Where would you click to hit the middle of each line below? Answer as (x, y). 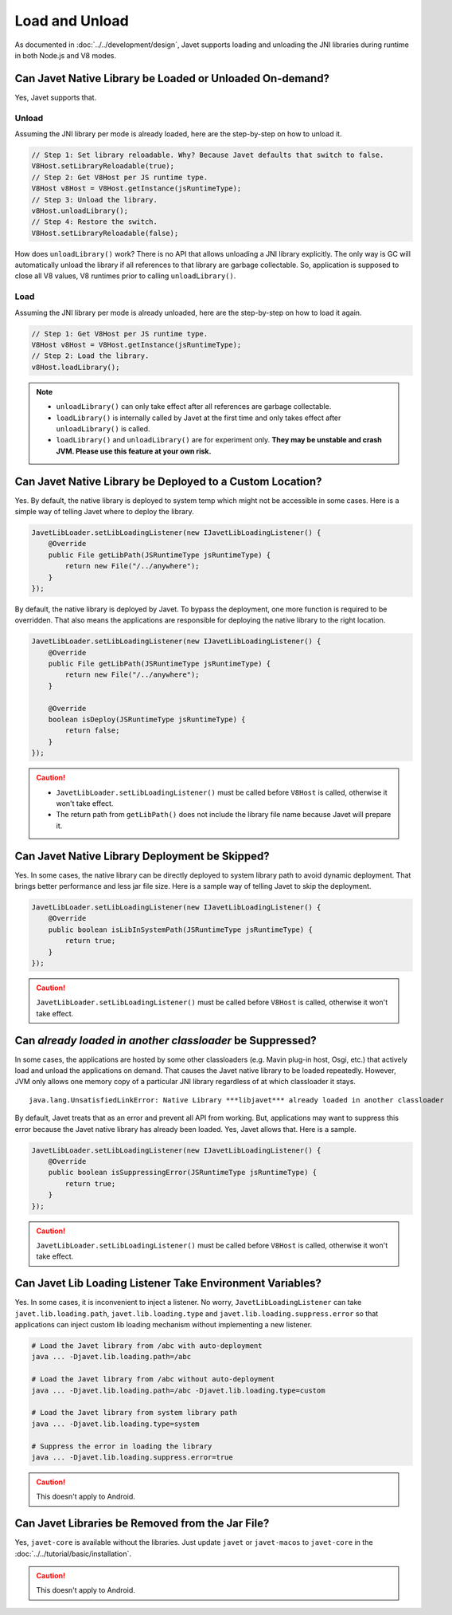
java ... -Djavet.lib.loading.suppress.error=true (132, 1457)
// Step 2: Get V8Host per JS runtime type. (120, 177)
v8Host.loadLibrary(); (76, 367)
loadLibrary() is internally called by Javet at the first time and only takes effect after (199, 418)
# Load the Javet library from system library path (134, 1413)
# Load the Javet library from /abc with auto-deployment (147, 1346)
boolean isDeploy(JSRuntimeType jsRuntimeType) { (147, 720)
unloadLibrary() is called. (103, 428)
